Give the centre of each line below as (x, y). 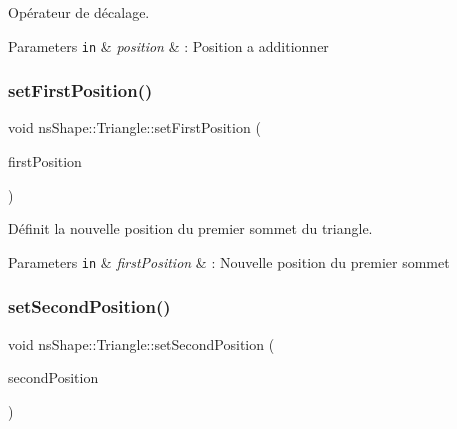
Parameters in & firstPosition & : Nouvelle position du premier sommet (229, 261)
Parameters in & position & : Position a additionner (168, 45)
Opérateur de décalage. (79, 12)
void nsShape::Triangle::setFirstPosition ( (134, 127)
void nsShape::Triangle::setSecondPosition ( (141, 343)
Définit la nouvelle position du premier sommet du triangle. (190, 228)
